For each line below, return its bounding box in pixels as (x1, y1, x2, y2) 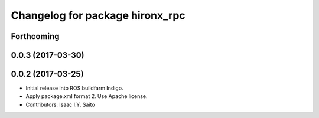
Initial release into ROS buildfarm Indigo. (25, 84, 123, 91)
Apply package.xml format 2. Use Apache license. (25, 93, 148, 100)
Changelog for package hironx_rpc (11, 9, 185, 22)
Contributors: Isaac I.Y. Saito (25, 101, 95, 108)
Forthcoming (11, 31, 60, 41)
